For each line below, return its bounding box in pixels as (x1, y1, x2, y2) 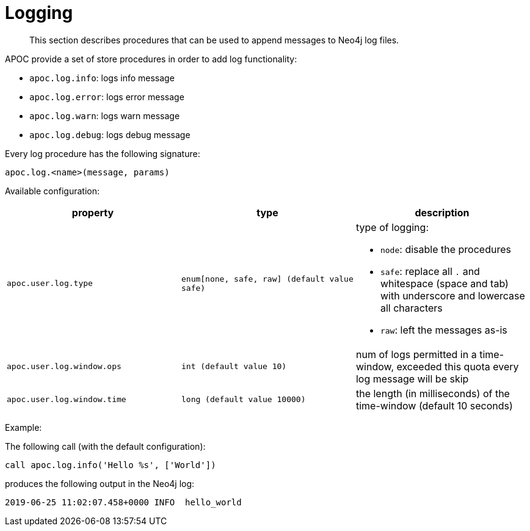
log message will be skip (355, 372, 469, 385)
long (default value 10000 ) (181, 395, 306, 405)
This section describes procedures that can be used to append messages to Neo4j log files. (29, 34, 399, 45)
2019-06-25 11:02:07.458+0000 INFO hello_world (5, 497, 242, 507)
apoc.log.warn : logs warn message (29, 110, 180, 121)
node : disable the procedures (380, 243, 511, 255)
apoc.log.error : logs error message (29, 91, 184, 102)
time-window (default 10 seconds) (355, 399, 513, 412)
